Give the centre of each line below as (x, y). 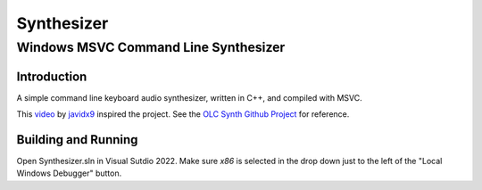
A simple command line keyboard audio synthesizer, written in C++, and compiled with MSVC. (189, 97)
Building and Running (77, 140)
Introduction (52, 76)
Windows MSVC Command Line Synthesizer (151, 47)
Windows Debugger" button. (69, 173)
